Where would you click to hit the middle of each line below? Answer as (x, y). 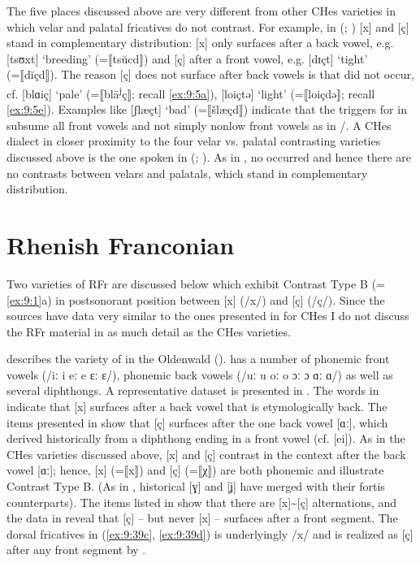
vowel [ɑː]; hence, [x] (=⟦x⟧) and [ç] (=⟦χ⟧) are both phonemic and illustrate (195, 470)
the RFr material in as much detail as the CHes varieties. (149, 331)
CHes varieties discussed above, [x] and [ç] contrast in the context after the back (206, 454)
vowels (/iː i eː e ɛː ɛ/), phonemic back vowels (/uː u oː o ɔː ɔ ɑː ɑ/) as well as (200, 374)
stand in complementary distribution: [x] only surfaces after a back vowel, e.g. (200, 43)
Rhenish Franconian (121, 244)
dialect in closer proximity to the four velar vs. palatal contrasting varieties (194, 141)
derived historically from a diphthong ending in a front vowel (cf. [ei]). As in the (206, 438)
